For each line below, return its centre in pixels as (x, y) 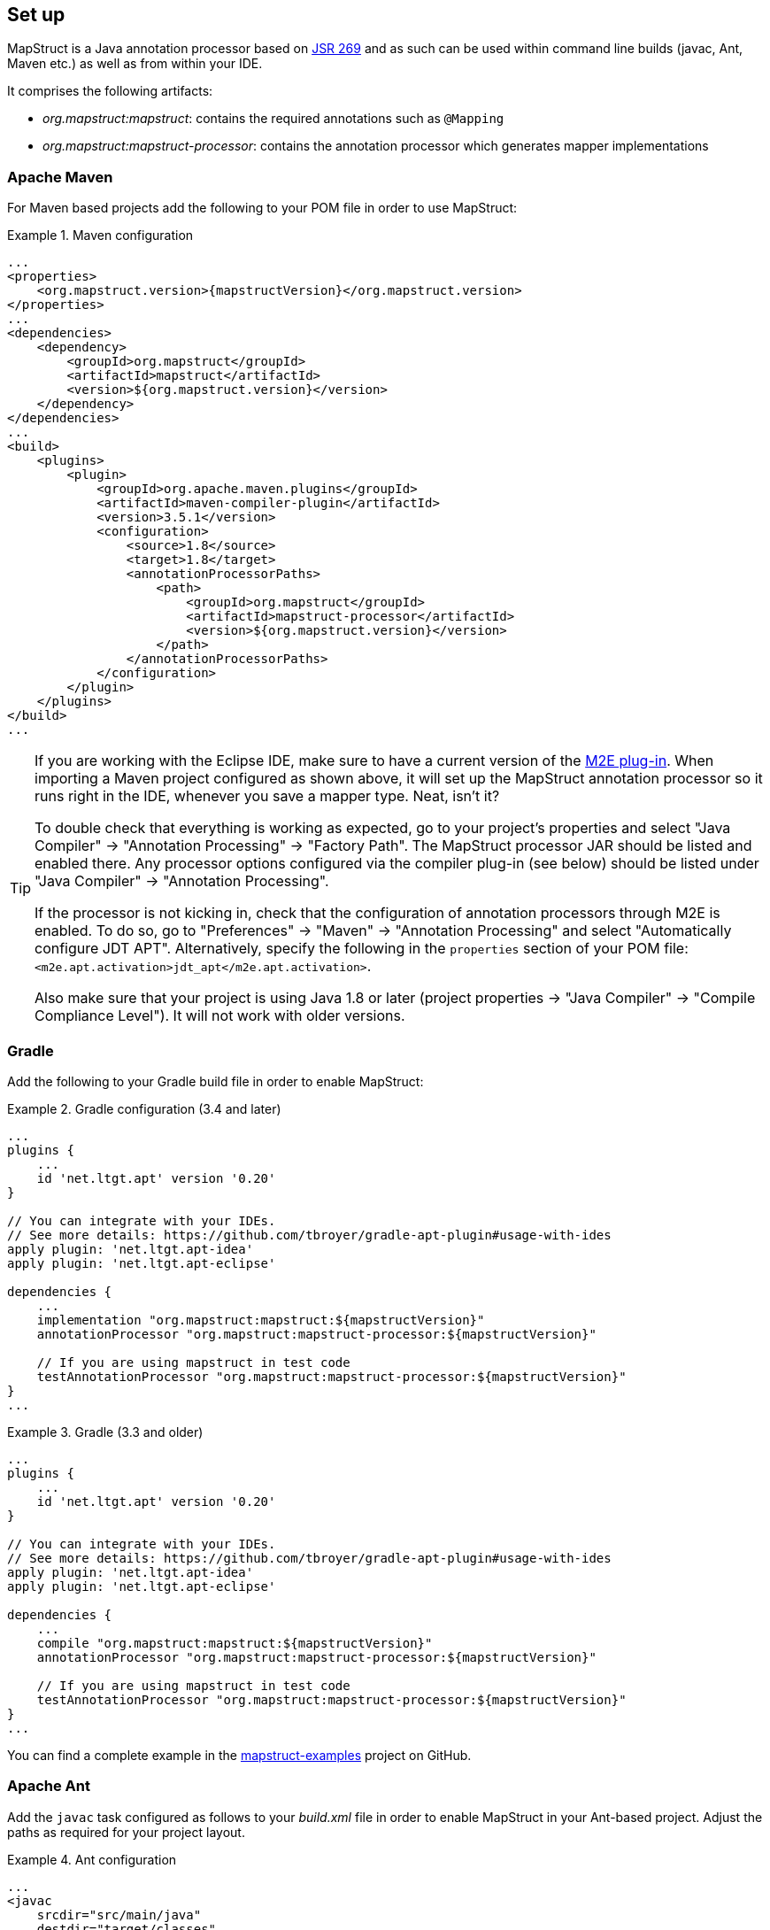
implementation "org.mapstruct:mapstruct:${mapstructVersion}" (261, 1320)
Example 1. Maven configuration (100, 235)
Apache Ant (49, 1786)
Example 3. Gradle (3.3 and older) (105, 1432)
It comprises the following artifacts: (110, 91)
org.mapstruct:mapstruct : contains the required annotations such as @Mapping (273, 119)
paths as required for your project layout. (126, 1832)
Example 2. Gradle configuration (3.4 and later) (144, 1108)
